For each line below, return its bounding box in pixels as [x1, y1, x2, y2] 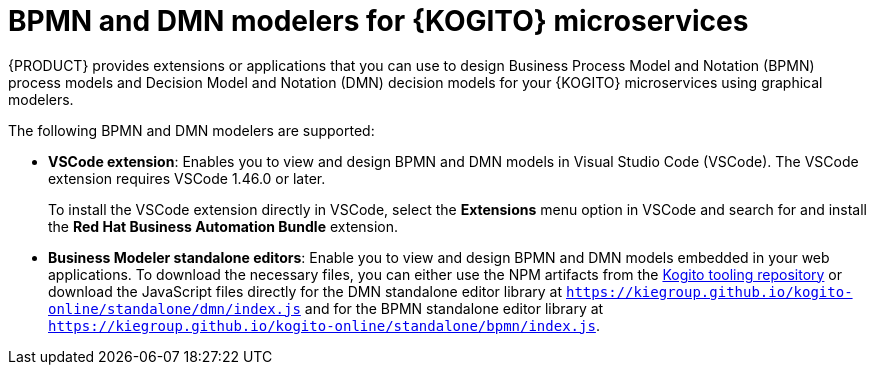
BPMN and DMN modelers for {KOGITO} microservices [8, 4, 749, 38]
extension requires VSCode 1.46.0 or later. [48, 169, 326, 187]
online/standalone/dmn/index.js [48, 300, 301, 317]
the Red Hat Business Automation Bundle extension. [48, 217, 399, 235]
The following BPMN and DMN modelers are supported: [8, 121, 375, 139]
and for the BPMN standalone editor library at [304, 299, 604, 317]
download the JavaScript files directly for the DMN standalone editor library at [48, 282, 563, 300]
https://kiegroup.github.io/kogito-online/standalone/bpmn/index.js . [48, 316, 600, 334]
